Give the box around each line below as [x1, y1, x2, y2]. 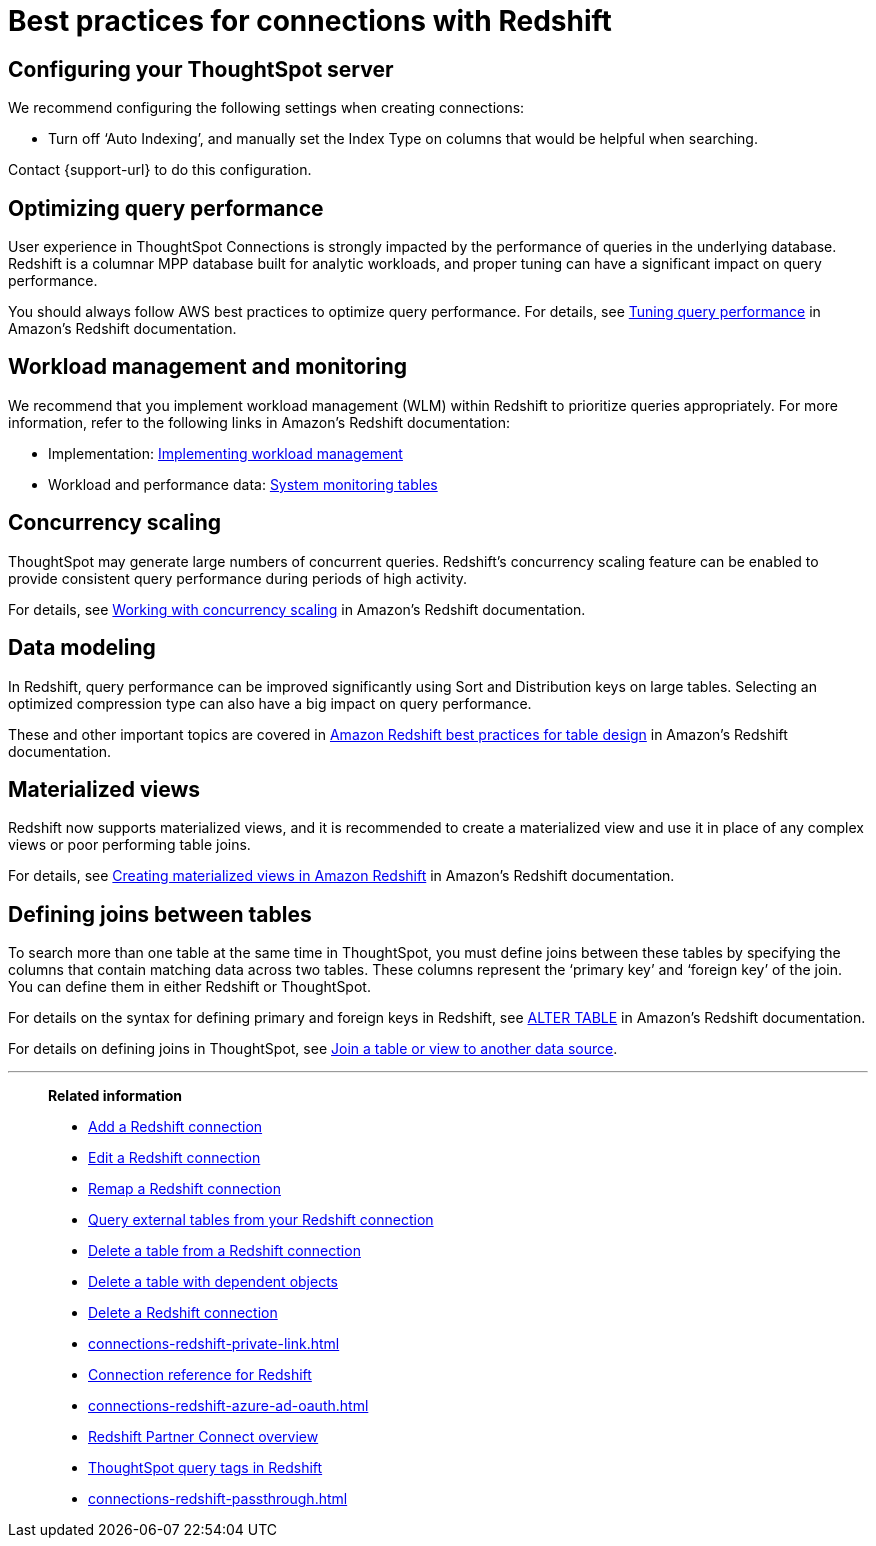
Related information [48, 1087, 183, 1105]
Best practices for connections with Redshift [8, 4, 612, 38]
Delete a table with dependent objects [88, 1273, 338, 1291]
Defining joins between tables [8, 901, 312, 927]
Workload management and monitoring [8, 354, 407, 380]
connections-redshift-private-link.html [88, 1335, 340, 1353]
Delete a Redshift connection [88, 1304, 278, 1322]
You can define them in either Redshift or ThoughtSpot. [8, 978, 371, 996]
